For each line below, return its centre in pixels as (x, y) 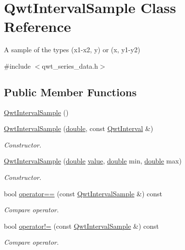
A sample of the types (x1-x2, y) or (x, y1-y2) (72, 50)
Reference (38, 26)
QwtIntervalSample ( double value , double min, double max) (93, 161)
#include (17, 66)
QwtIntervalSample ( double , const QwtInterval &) (79, 128)
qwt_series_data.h (70, 66)
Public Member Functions (70, 92)
